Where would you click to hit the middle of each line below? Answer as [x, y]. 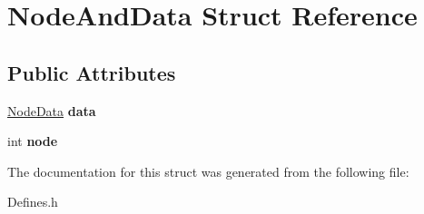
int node [33, 141]
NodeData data [52, 110]
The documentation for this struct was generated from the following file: [208, 171]
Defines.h [33, 202]
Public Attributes [92, 72]
